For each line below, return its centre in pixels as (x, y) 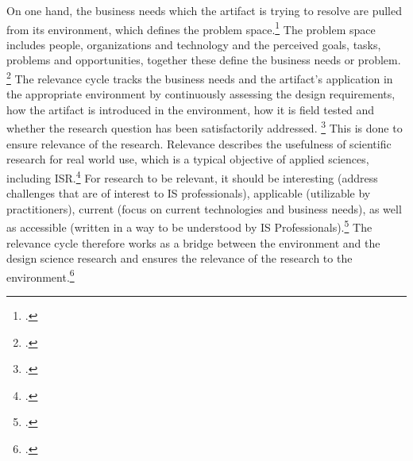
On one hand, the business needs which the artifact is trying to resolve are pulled (205, 10)
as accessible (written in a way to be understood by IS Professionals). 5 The (189, 226)
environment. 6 (41, 275)
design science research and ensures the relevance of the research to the (179, 258)
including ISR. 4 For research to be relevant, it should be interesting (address (192, 176)
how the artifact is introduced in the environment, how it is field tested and (191, 109)
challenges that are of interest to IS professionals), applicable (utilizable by (189, 193)
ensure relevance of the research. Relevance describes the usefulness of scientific (199, 143)
